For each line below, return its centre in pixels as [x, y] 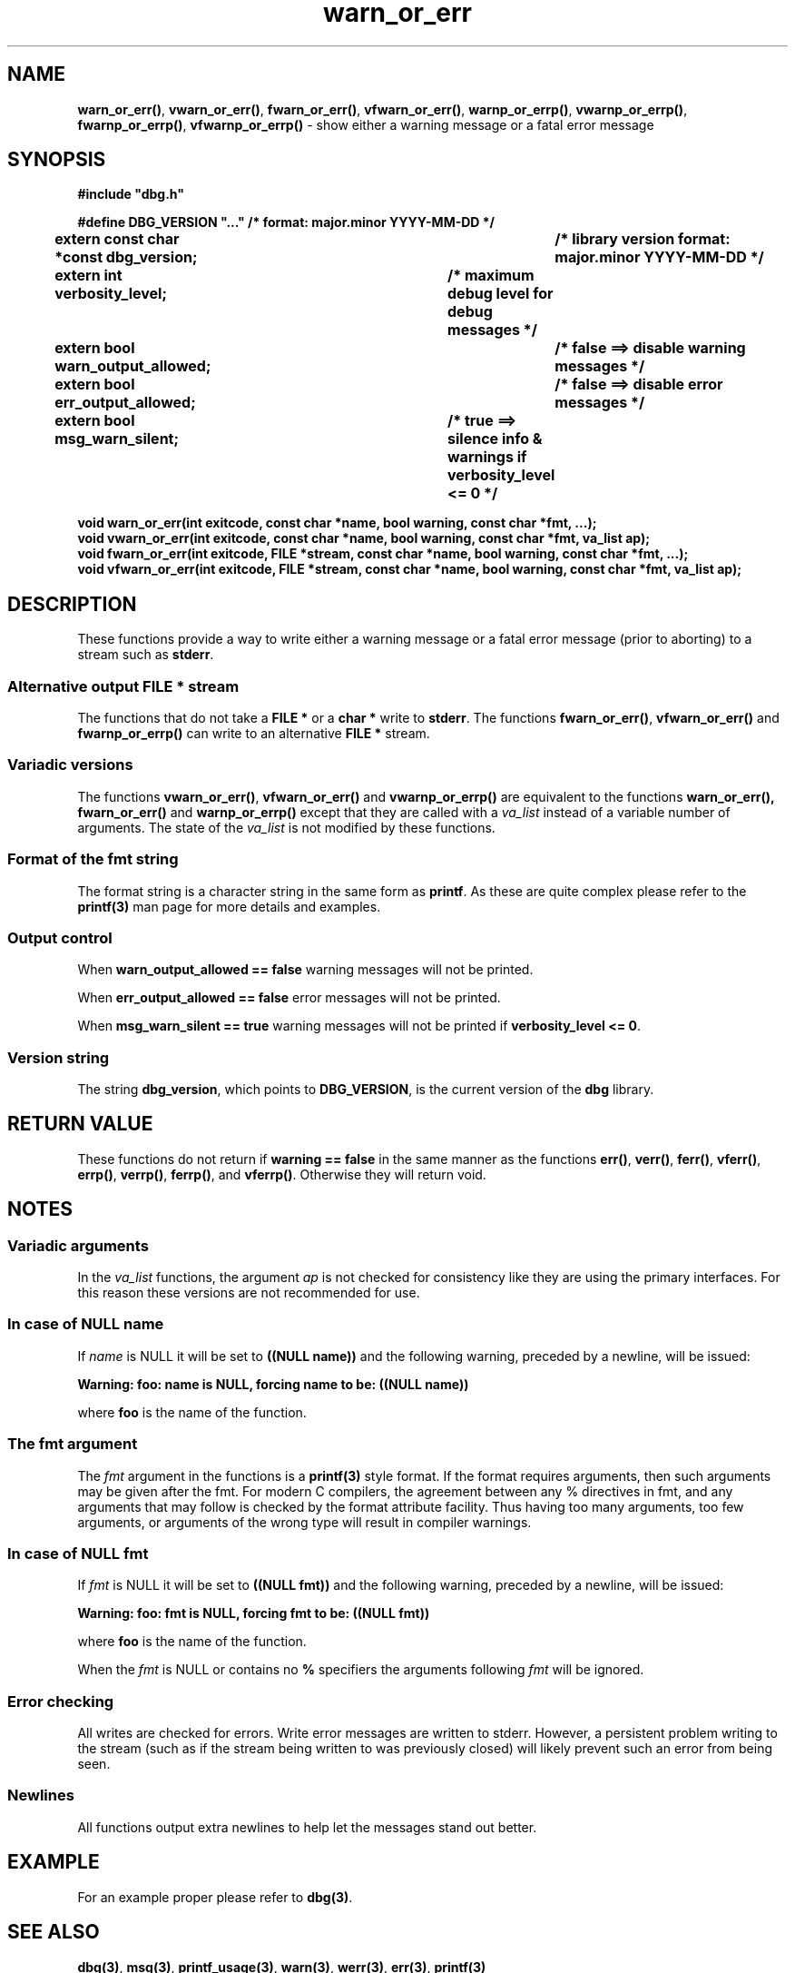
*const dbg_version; [126, 257]
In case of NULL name [86, 1324]
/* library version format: [643, 239]
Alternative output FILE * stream [123, 686]
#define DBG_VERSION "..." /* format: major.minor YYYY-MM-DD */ [286, 222]
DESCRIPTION [72, 604]
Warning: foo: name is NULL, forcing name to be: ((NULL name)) [273, 1384]
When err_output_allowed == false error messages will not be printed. [289, 998]
